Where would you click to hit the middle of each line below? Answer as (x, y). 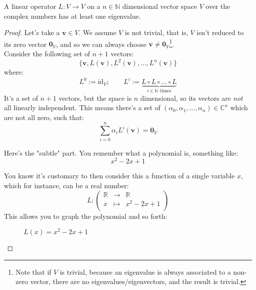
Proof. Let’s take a (32, 32)
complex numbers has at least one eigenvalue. (72, 16)
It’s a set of (21, 98)
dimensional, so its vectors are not (192, 98)
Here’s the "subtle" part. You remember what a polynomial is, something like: (121, 152)
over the (218, 6)
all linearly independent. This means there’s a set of (82, 107)
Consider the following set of (47, 54)
